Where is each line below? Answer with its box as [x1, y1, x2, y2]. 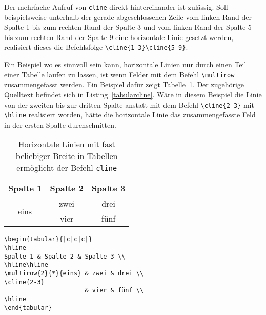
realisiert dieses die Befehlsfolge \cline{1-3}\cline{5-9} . [4, 42, 188, 52]
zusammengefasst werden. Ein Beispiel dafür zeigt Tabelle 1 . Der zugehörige [4, 79, 244, 90]
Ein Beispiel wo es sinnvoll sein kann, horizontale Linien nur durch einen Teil [4, 59, 247, 70]
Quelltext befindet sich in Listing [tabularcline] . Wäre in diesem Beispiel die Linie [4, 89, 262, 100]
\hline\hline [4, 261, 48, 269]
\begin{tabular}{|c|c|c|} [4, 235, 92, 243]
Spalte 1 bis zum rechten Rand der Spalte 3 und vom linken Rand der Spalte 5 [4, 22, 252, 32]
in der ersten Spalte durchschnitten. [4, 119, 116, 130]
